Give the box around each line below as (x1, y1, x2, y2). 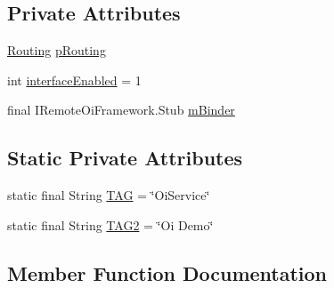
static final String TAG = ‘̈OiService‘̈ (7, 186, 210, 204)
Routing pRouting (7, 41, 106, 60)
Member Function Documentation (7, 259, 328, 286)
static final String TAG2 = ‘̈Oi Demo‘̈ (7, 215, 214, 234)
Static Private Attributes (7, 144, 243, 172)
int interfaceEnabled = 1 (7, 70, 142, 89)
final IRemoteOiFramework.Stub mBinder (7, 100, 235, 119)
